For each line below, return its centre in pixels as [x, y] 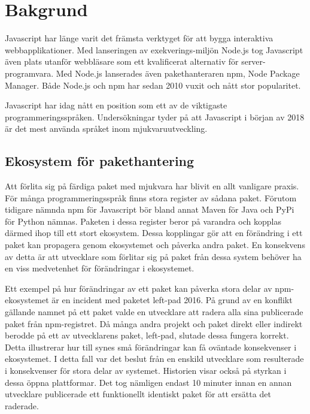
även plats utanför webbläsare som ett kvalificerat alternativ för [122, 61]
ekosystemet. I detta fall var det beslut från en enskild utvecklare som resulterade [154, 359]
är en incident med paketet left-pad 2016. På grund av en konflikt [172, 300]
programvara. [29, 73]
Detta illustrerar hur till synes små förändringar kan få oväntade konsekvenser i [151, 347]
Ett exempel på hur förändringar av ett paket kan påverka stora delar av [139, 288]
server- [253, 61]
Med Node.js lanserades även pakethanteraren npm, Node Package [178, 73]
